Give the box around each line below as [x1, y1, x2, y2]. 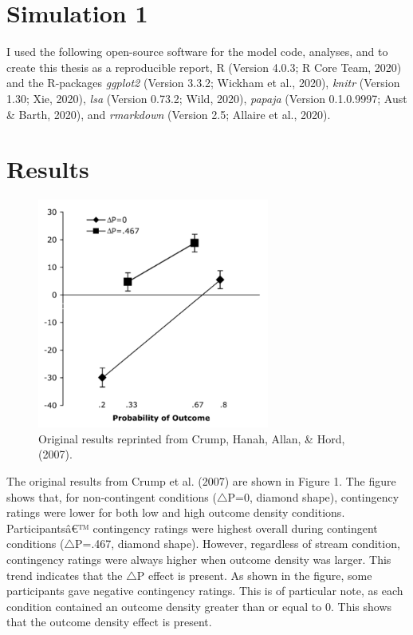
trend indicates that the [6, 566, 123, 583]
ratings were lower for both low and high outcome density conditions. [6, 504, 345, 521]
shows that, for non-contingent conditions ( [6, 488, 217, 505]
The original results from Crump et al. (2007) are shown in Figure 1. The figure [6, 472, 396, 489]
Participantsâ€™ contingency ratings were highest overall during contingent [6, 519, 378, 536]
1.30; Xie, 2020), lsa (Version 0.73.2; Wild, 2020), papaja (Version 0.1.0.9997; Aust [6, 89, 407, 106]
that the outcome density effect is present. [6, 613, 212, 630]
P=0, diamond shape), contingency [227, 488, 399, 505]
